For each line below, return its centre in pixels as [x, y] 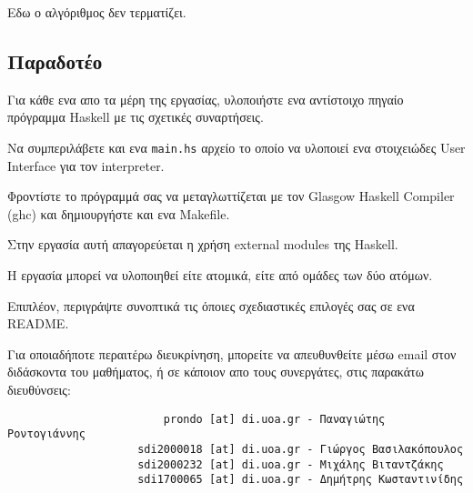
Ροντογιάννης [46, 434]
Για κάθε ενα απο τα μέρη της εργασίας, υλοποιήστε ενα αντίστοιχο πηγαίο [206, 99]
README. [38, 323]
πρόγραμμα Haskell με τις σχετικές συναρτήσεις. [136, 117]
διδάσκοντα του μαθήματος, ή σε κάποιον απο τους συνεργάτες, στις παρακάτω [216, 372]
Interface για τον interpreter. [86, 165]
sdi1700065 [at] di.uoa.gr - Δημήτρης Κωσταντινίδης [301, 480]
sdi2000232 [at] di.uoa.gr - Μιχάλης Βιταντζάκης [291, 464]
